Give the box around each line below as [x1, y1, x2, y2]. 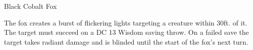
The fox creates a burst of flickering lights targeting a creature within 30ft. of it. [4, 17, 248, 27]
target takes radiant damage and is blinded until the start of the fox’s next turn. [4, 36, 249, 47]
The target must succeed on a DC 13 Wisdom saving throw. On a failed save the [4, 27, 249, 37]
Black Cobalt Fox [4, 1, 57, 11]
